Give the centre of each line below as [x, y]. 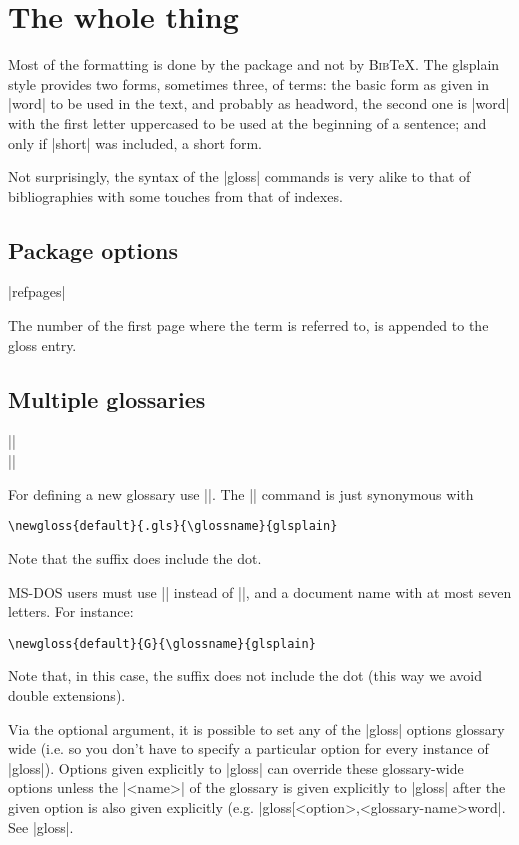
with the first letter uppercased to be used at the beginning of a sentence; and [247, 122]
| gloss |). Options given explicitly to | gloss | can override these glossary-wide [236, 767]
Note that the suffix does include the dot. [135, 557]
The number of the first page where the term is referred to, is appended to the [248, 325]
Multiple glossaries [107, 398]
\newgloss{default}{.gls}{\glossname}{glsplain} [173, 526]
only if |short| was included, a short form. [135, 142]
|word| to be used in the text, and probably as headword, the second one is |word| [259, 103]
